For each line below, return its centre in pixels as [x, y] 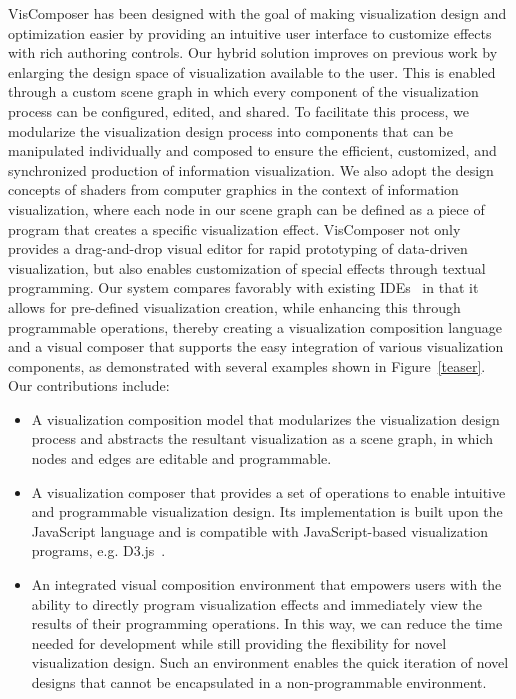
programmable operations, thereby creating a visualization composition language [255, 326]
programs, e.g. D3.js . [98, 550]
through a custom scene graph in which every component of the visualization [243, 91]
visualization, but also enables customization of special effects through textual [247, 267]
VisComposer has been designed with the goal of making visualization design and [257, 13]
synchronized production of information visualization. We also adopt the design [251, 169]
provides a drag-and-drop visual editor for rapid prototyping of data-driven [238, 248]
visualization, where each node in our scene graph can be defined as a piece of [246, 208]
